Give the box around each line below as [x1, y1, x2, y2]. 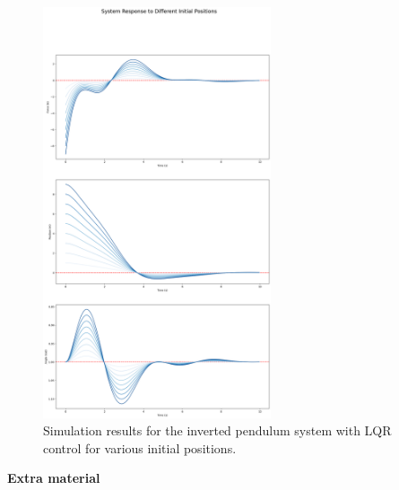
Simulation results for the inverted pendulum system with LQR [43, 421, 392, 440]
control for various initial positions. [43, 438, 237, 457]
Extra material [7, 469, 100, 487]
